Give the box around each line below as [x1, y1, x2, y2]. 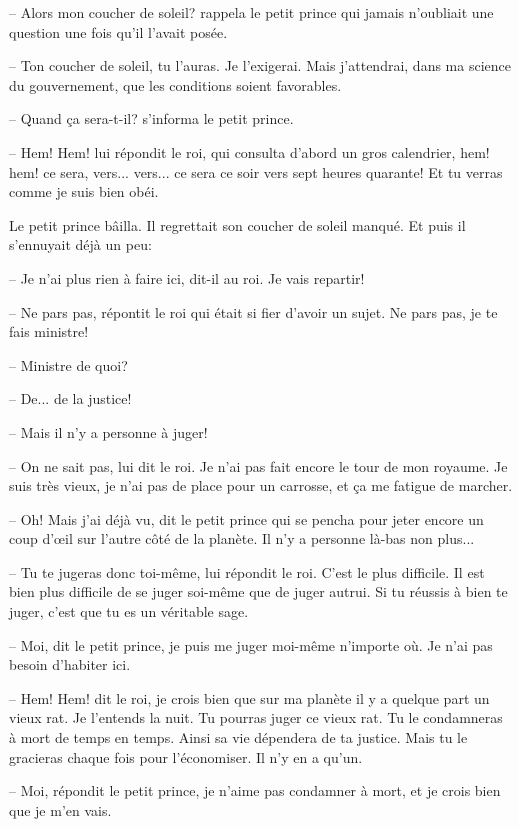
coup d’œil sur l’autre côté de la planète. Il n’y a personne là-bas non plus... [9, 528, 475, 549]
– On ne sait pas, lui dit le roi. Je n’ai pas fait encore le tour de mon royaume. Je [9, 455, 508, 476]
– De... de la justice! [9, 388, 132, 409]
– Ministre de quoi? [9, 354, 128, 375]
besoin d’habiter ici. [9, 654, 131, 675]
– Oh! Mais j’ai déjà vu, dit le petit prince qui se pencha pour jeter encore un [9, 508, 484, 529]
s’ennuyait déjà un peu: [9, 234, 152, 255]
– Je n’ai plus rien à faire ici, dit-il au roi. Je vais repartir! [9, 267, 365, 288]
